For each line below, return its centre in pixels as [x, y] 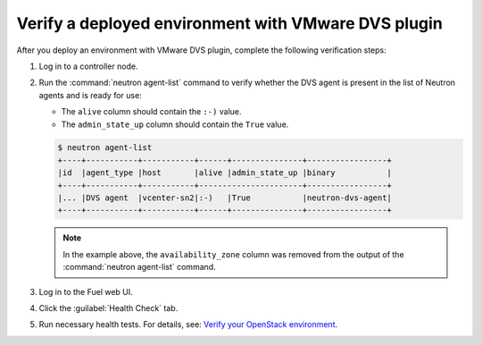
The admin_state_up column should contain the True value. [175, 124]
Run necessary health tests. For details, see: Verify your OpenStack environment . [188, 324]
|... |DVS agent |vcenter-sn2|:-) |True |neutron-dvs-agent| [225, 198]
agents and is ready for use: [90, 95]
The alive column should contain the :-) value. [151, 112]
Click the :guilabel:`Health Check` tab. [108, 307]
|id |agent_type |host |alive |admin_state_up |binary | [225, 173]
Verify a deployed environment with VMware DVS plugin [230, 23]
